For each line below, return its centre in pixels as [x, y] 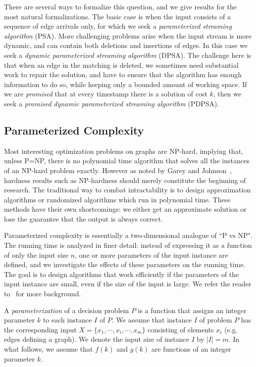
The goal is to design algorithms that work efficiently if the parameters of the [122, 274]
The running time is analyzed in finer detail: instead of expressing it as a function [128, 245]
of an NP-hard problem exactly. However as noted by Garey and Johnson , [118, 170]
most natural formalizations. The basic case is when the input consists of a [117, 16]
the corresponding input [40, 329]
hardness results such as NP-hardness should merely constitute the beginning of [125, 180]
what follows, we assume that [49, 349]
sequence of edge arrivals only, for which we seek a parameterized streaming [118, 26]
